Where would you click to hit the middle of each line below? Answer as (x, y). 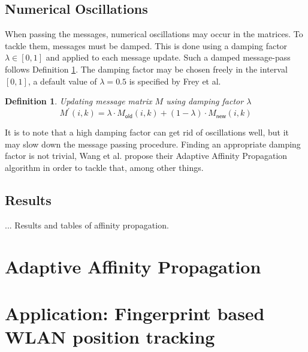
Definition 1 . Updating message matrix (78, 101)
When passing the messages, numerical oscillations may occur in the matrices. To (154, 34)
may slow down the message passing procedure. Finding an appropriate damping (153, 144)
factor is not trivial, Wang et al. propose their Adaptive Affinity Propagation (146, 156)
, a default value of (62, 81)
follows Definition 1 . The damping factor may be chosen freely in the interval (146, 69)
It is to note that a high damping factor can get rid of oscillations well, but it (147, 132)
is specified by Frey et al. (175, 81)
